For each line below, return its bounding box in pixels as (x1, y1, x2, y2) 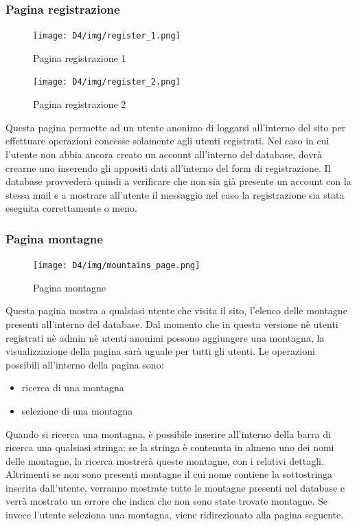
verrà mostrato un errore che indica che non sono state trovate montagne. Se (5, 494, 328, 508)
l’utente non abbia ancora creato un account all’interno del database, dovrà (5, 146, 323, 161)
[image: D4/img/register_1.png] (33, 31, 181, 41)
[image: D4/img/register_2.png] (33, 77, 181, 87)
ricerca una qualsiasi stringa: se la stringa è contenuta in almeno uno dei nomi (5, 440, 334, 454)
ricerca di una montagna (21, 380, 124, 395)
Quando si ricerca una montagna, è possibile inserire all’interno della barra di (5, 426, 331, 441)
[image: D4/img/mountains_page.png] (33, 261, 200, 271)
